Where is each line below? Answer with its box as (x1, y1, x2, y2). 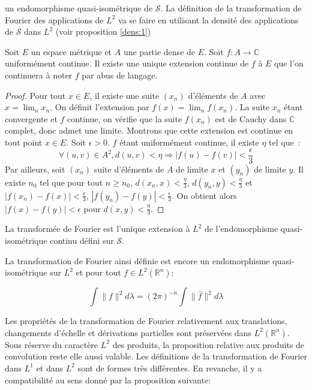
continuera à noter (5, 68, 73, 81)
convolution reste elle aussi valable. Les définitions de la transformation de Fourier (5, 350, 307, 362)
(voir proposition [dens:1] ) (55, 25, 151, 38)
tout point (5, 135, 43, 148)
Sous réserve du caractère (5, 338, 98, 350)
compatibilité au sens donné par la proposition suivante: (5, 373, 211, 386)
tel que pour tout (40, 176, 103, 188)
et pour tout (76, 266, 121, 279)
